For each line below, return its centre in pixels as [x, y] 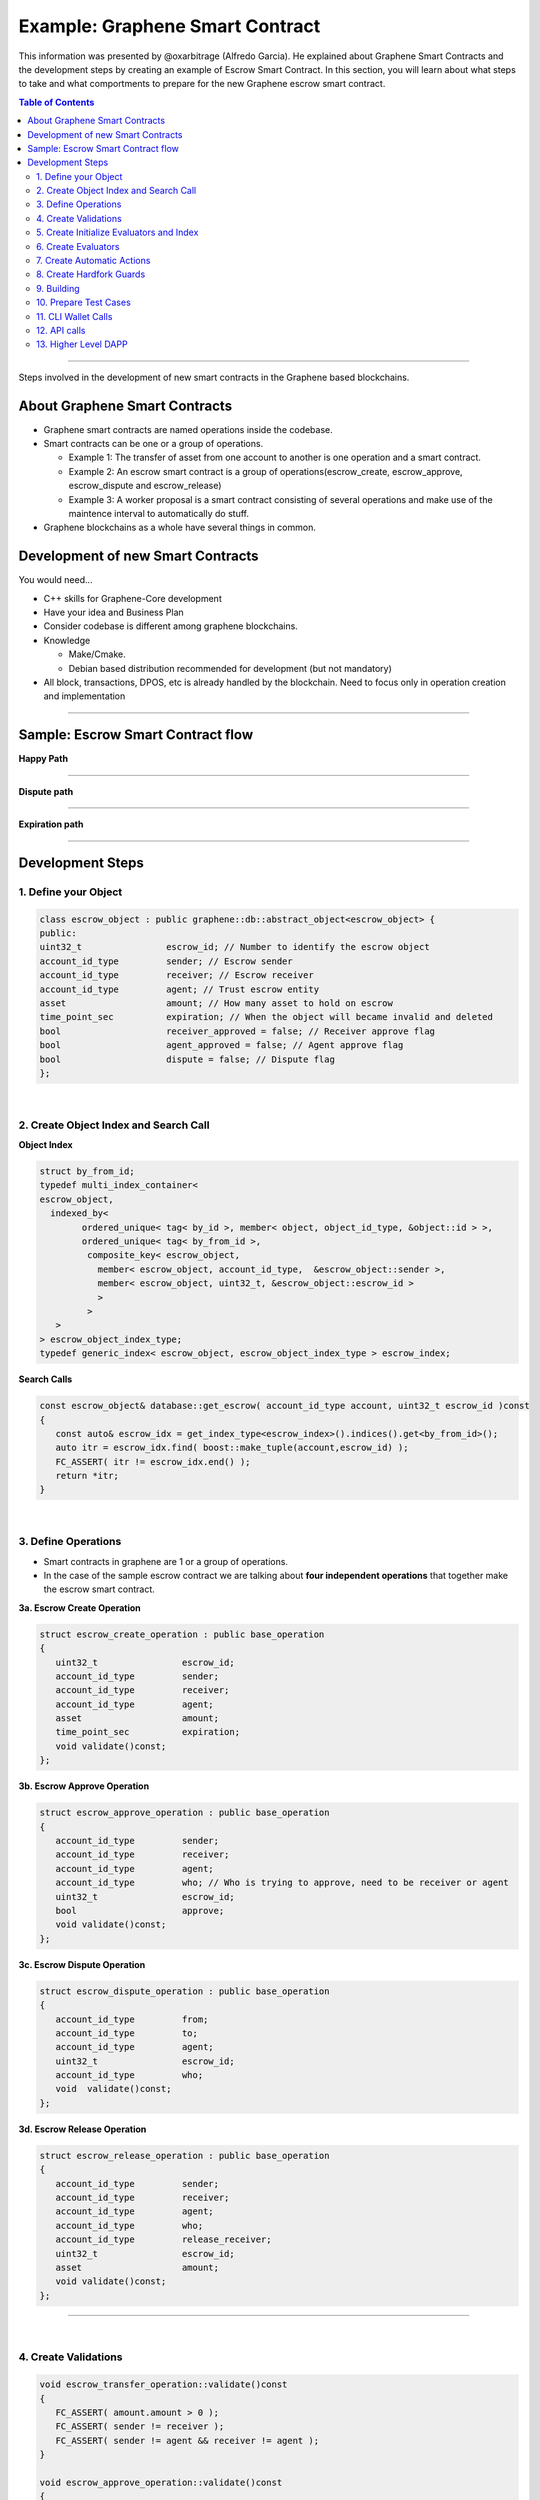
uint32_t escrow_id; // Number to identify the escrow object [234, 947]
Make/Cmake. [97, 654]
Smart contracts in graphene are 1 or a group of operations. [166, 1561]
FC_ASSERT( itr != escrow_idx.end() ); [153, 1461]
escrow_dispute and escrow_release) [145, 486]
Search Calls [45, 1379]
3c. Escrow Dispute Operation [82, 1964]
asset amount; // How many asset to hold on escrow [216, 1003]
